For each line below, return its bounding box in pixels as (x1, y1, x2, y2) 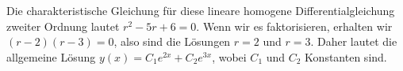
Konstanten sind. (305, 48, 387, 65)
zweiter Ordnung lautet (6, 17, 120, 34)
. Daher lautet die (310, 33, 397, 50)
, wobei (212, 48, 247, 65)
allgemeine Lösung (6, 48, 96, 65)
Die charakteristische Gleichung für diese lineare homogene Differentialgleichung (6, 2, 395, 18)
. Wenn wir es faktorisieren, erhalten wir (196, 17, 393, 34)
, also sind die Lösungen (113, 33, 231, 50)
